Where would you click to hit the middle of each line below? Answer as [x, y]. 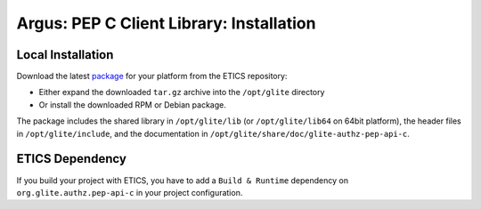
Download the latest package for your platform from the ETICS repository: [152, 76]
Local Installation [65, 55]
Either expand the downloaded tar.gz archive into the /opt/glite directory [182, 92]
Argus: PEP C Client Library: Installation [166, 23]
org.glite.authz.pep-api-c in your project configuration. [130, 192]
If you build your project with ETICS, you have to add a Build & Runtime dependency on [183, 180]
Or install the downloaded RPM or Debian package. [132, 104]
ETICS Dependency [71, 159]
